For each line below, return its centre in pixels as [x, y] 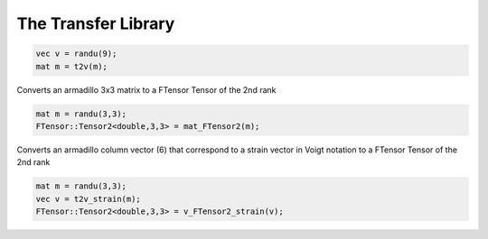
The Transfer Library [96, 23]
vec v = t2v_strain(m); [89, 199]
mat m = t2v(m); [72, 66]
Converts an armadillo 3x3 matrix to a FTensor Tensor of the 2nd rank [146, 89]
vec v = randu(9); [76, 54]
